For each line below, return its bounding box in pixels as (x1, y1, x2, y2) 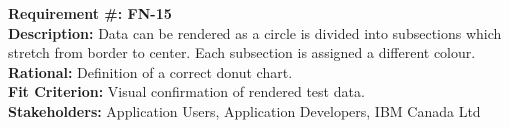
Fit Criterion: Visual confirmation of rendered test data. (8, 81, 365, 102)
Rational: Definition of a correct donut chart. (8, 61, 293, 82)
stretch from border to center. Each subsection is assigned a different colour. (8, 42, 476, 63)
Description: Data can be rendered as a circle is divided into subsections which (8, 22, 502, 43)
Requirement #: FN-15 (8, 3, 172, 23)
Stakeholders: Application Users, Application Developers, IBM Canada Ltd (8, 100, 481, 121)
